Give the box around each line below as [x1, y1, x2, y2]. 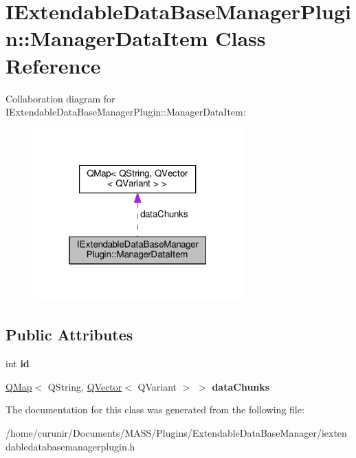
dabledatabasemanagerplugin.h [5, 439, 135, 453]
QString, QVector [47, 379, 122, 393]
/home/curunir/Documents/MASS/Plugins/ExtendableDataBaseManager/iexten [5, 425, 347, 439]
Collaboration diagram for [5, 91, 115, 105]
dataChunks [212, 379, 270, 393]
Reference [5, 51, 101, 79]
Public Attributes [5, 324, 133, 345]
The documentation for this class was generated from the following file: [5, 402, 304, 417]
